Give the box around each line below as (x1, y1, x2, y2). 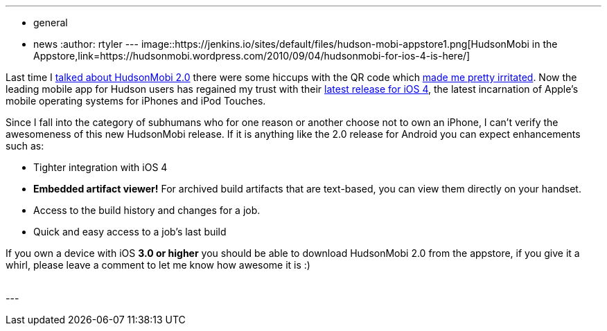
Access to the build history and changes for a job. (33, 204, 261, 216)
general (33, 17, 68, 28)
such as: (6, 140, 44, 152)
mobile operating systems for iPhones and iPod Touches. (6, 95, 266, 107)
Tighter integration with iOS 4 (33, 161, 168, 173)
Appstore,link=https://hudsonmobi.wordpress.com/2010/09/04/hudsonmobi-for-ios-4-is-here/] (33, 50, 470, 62)
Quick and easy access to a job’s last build (33, 226, 227, 238)
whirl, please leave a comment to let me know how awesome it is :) (6, 259, 310, 271)
